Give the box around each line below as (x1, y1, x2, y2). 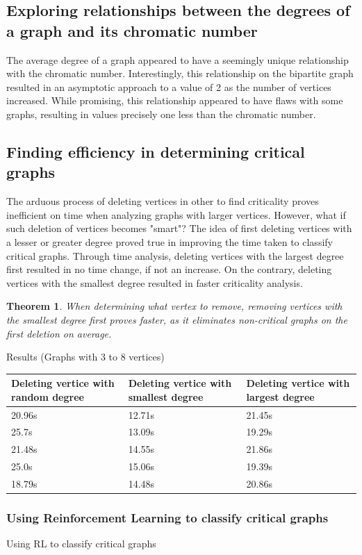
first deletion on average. (6, 326, 112, 340)
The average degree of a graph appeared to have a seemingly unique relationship (6, 52, 349, 67)
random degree (11, 389, 84, 404)
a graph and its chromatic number (6, 19, 258, 41)
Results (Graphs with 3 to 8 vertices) (6, 349, 165, 364)
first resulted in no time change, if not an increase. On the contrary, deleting (6, 262, 332, 276)
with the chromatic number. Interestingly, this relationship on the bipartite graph (6, 66, 354, 81)
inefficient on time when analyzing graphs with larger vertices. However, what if (6, 207, 346, 222)
